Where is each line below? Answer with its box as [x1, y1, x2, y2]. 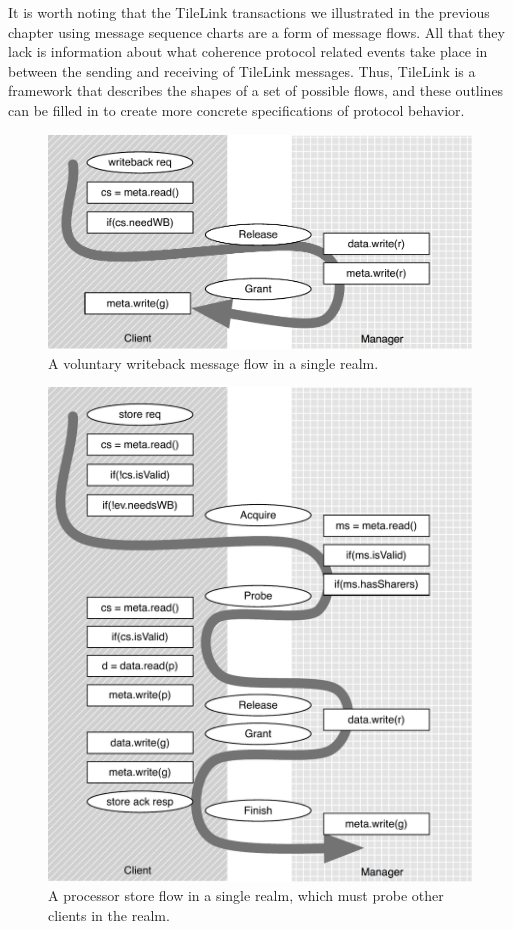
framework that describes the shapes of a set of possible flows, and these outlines [8, 80, 504, 101]
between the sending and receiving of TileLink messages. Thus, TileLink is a [8, 60, 476, 81]
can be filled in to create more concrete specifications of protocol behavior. [8, 99, 465, 120]
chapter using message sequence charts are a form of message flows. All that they [8, 21, 505, 42]
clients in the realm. [48, 904, 170, 925]
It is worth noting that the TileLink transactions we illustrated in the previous [8, 2, 490, 22]
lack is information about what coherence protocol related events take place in [8, 41, 488, 62]
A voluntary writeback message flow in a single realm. [48, 352, 379, 373]
